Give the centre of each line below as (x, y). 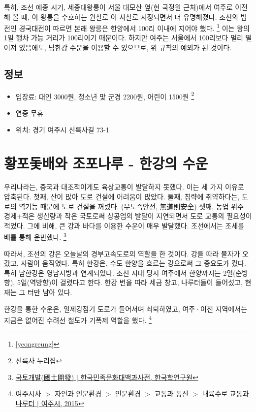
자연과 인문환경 (78, 394)
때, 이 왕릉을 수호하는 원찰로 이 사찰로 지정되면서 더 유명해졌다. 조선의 (130, 16)
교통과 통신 (171, 394)
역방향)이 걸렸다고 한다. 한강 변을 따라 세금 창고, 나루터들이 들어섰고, (136, 282)
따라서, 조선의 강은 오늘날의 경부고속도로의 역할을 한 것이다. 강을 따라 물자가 (122, 253)
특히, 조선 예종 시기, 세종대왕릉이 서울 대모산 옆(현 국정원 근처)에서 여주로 (118, 7)
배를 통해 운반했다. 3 (35, 236)
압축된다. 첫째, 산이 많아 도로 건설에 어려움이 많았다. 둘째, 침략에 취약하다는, (122, 196)
